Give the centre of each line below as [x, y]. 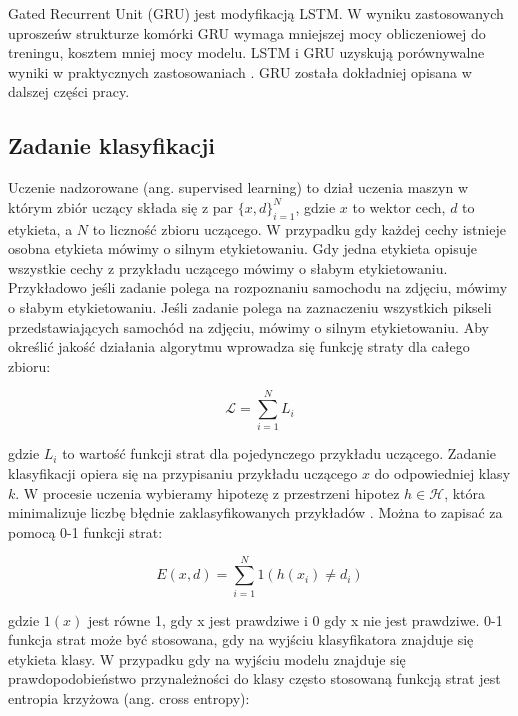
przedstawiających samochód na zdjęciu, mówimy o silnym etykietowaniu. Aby [248, 326]
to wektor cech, [399, 206]
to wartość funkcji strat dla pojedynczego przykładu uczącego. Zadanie [279, 453]
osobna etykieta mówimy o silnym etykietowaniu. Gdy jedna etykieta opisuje [242, 248]
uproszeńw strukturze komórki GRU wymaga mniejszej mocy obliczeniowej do [247, 32]
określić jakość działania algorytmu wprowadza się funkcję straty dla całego [239, 346]
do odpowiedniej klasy [442, 473]
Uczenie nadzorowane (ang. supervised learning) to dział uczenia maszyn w [238, 187]
